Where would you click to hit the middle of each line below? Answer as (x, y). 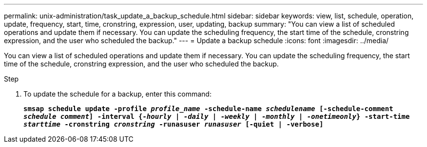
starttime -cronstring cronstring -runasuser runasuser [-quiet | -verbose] (174, 124)
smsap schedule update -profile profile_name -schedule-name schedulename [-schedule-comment (208, 109)
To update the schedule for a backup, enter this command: (117, 94)
